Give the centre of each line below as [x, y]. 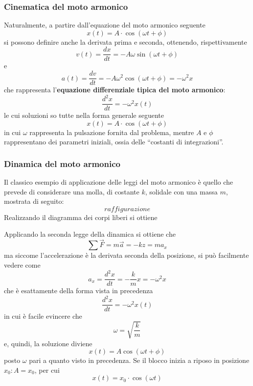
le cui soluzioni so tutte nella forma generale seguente [84, 115]
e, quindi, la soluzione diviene [48, 343]
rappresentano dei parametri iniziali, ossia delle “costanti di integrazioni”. [114, 142]
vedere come [22, 265]
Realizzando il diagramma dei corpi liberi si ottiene [81, 217]
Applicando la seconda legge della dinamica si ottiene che [90, 234]
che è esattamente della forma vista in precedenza [79, 290]
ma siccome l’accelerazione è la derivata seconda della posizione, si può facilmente [126, 255]
